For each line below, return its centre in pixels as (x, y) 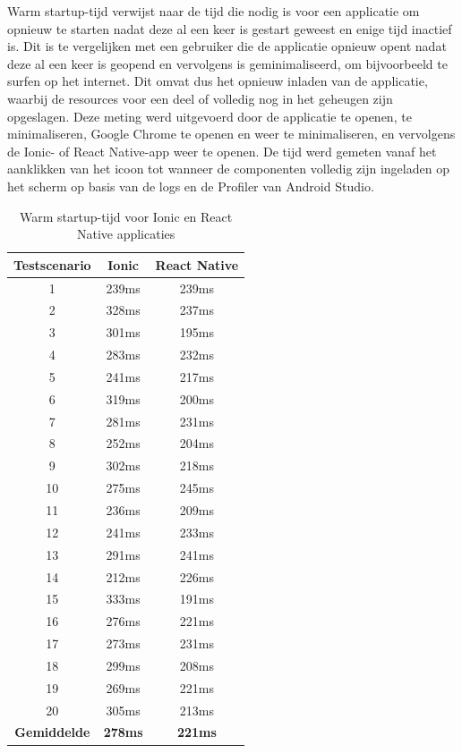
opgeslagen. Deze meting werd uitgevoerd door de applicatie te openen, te (210, 116)
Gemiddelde (52, 732)
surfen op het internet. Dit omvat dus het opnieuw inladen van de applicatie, (218, 81)
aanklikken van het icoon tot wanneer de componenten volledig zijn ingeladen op (228, 169)
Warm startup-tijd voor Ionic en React (126, 216)
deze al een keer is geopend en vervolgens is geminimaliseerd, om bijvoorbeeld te (227, 63)
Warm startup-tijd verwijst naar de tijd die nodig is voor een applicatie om (214, 11)
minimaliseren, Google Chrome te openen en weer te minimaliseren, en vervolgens (231, 134)
